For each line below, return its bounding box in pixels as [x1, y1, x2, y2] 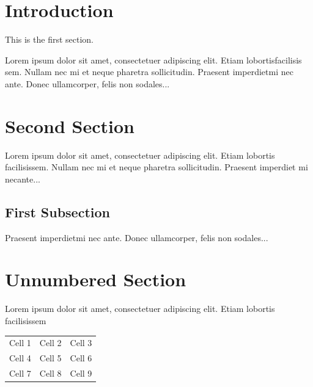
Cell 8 [39, 366, 62, 379]
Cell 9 [70, 366, 92, 379]
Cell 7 [9, 366, 31, 379]
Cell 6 [70, 352, 92, 364]
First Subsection [5, 202, 110, 221]
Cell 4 [9, 352, 31, 364]
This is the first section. [5, 33, 94, 46]
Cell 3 [70, 336, 92, 349]
